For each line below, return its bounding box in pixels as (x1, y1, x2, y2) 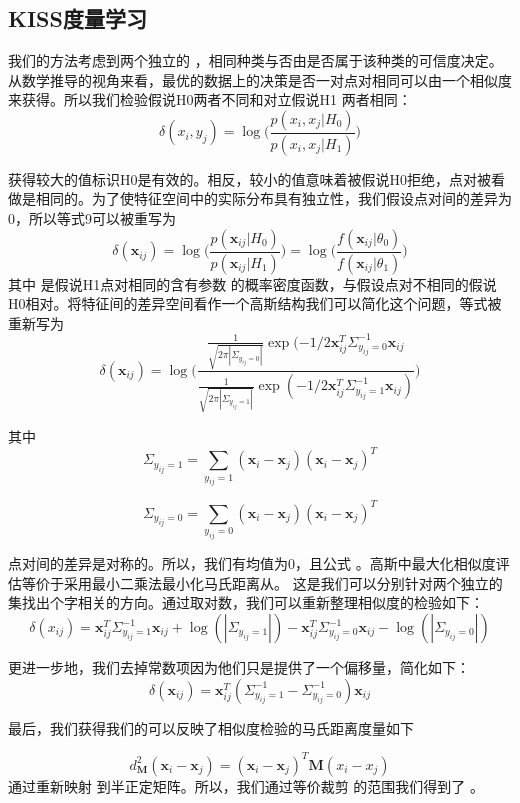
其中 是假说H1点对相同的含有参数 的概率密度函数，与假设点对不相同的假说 (8, 273, 497, 294)
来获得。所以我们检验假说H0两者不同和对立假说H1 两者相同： (8, 89, 412, 110)
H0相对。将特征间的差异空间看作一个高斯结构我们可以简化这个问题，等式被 (8, 293, 502, 314)
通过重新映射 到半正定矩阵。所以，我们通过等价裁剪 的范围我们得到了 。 (8, 775, 484, 796)
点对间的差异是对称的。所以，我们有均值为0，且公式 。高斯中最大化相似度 (8, 553, 496, 574)
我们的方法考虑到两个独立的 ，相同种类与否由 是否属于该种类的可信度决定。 (8, 50, 503, 71)
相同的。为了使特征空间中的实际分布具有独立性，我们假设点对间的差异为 (35, 188, 512, 209)
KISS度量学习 (8, 3, 147, 34)
